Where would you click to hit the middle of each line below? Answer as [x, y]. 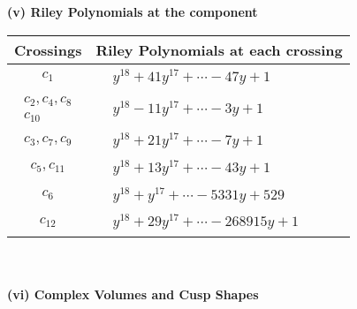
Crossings [48, 49]
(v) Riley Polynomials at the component [133, 11]
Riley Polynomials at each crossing [219, 49]
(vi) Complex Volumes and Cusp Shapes [133, 294]
